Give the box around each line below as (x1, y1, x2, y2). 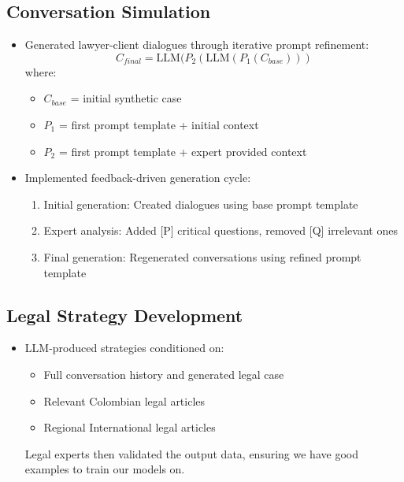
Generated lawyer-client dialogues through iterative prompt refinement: (24, 36, 369, 53)
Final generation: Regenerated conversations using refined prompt (43, 248, 361, 265)
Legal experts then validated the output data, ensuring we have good (24, 445, 358, 462)
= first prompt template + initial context (58, 116, 259, 132)
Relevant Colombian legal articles (43, 392, 206, 409)
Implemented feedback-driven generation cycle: (24, 169, 251, 186)
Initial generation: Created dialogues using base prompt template (43, 195, 358, 212)
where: (24, 63, 57, 80)
